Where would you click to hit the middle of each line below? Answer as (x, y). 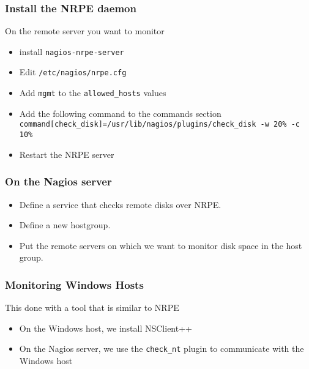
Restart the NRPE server (67, 154)
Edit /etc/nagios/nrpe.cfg (73, 72)
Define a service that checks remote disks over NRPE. (120, 204)
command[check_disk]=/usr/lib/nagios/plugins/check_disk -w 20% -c (159, 125)
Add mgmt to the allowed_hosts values (93, 93)
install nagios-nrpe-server (72, 51)
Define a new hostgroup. (65, 225)
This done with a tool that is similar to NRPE (92, 307)
